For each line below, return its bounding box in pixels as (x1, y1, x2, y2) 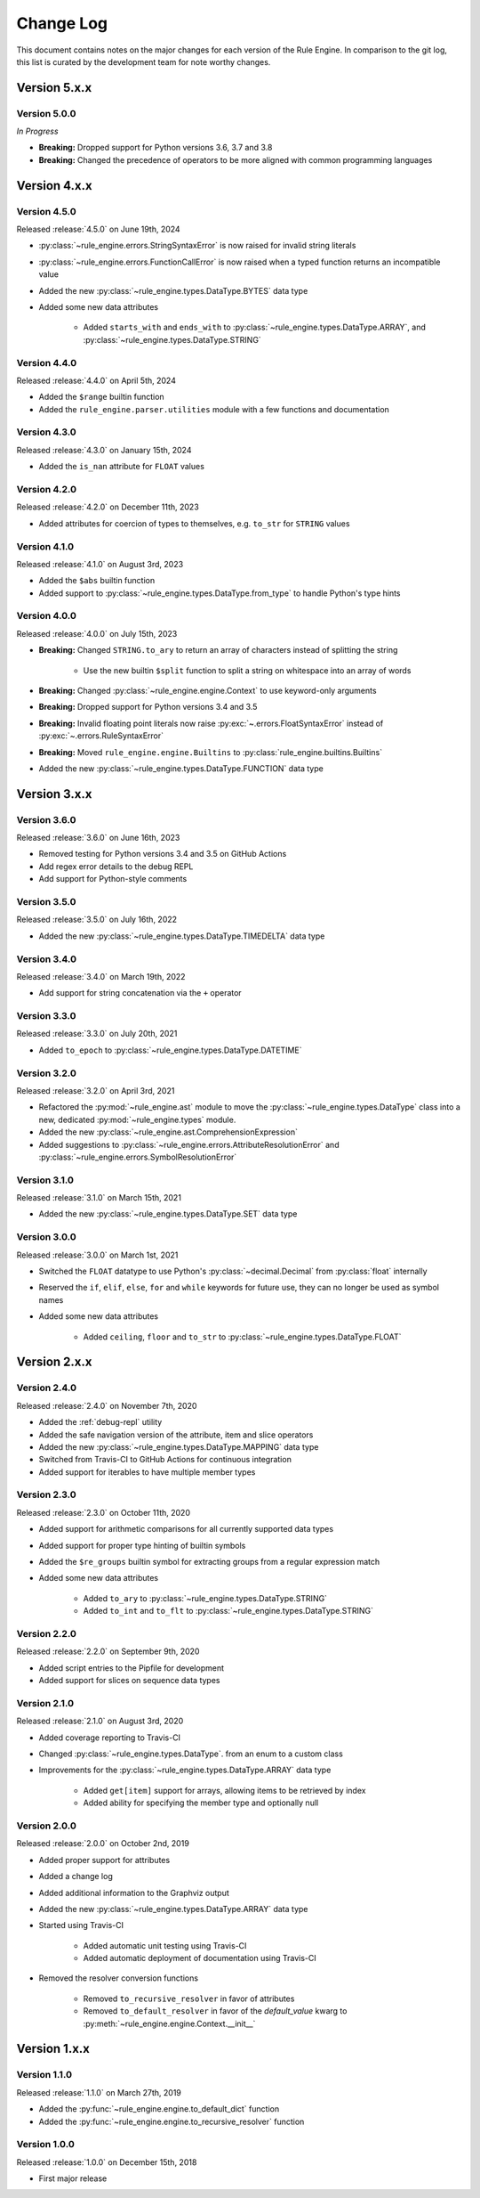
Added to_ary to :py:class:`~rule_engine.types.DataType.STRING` (83, 1592, 328, 1603)
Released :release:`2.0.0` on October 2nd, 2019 (16, 1838, 190, 1849)
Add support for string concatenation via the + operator (38, 988, 242, 998)
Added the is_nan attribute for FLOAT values (38, 461, 204, 472)
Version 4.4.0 (16, 356, 77, 369)
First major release (38, 2173, 108, 2184)
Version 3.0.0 (16, 1231, 77, 1243)
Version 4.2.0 (16, 483, 77, 495)
